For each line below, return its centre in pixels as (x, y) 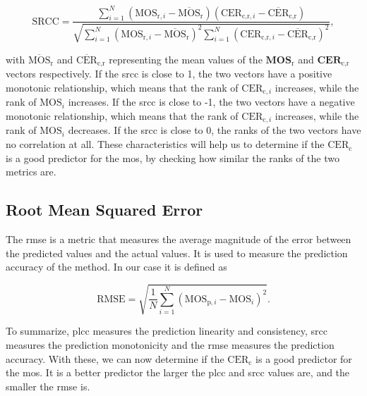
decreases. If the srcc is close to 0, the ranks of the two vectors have (215, 130)
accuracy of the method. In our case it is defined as (116, 267)
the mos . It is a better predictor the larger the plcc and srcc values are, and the (178, 372)
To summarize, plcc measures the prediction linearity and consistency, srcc (167, 331)
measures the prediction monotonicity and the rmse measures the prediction (170, 344)
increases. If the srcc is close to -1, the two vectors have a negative (211, 102)
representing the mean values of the (186, 59)
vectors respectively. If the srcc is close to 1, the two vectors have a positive (169, 74)
